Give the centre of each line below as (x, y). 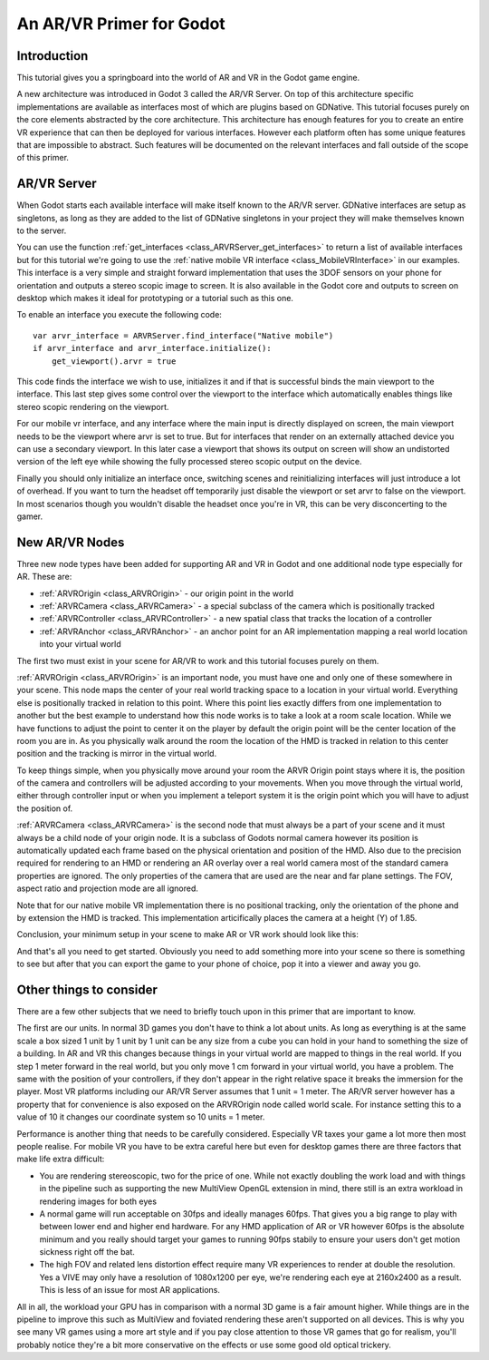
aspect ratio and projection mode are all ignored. (108, 888)
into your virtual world (80, 644)
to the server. (42, 230)
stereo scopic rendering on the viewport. (93, 406)
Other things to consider (87, 989)
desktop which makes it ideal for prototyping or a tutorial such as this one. (155, 298)
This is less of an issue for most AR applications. (130, 1290)
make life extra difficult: (61, 1159)
